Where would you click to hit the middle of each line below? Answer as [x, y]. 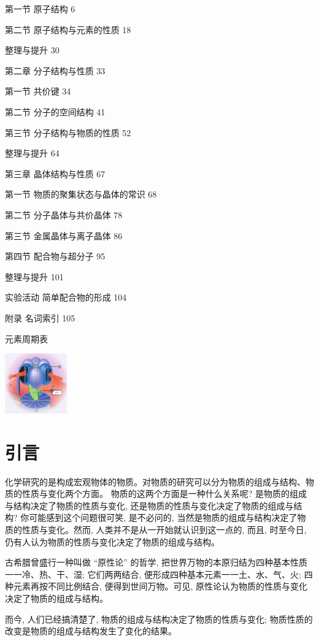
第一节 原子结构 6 [40, 9]
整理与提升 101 [34, 276]
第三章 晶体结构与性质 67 [55, 173]
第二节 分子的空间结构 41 [55, 111]
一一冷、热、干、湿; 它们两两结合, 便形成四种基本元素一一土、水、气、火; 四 [159, 574]
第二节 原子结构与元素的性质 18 [68, 29]
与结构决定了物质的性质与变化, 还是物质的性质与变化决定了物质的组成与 [149, 505]
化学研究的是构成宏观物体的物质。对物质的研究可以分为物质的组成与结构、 [155, 481]
